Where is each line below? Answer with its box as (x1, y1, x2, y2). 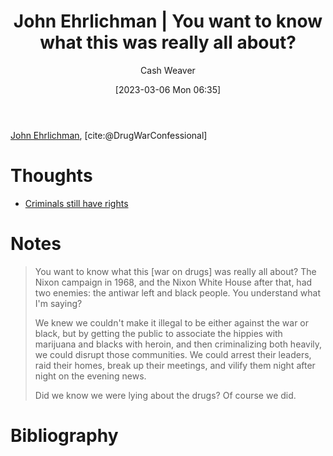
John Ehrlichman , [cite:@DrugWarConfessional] (10, 129, 208, 141)
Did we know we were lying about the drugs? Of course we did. (34, 389, 297, 401)
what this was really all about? (39, 31, 297, 54)
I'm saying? (34, 297, 83, 309)
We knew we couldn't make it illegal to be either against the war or (34, 316, 310, 329)
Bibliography (10, 425, 119, 447)
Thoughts (10, 165, 93, 187)
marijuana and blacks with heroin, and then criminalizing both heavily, (34, 338, 323, 350)
